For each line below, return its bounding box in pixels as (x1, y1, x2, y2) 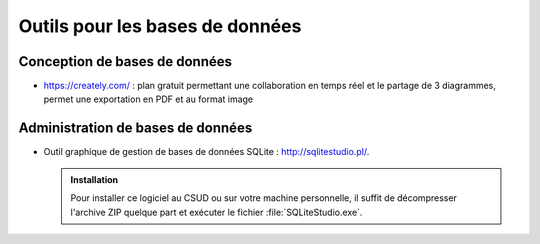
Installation (70, 173, 119, 185)
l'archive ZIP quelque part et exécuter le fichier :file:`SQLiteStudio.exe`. (70, 206, 363, 218)
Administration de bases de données (18, 120, 253, 137)
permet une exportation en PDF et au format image (43, 93, 254, 105)
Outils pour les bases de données (18, 15, 302, 37)
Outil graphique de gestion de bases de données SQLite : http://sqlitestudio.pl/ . (43, 146, 370, 158)
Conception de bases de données (18, 53, 233, 70)
